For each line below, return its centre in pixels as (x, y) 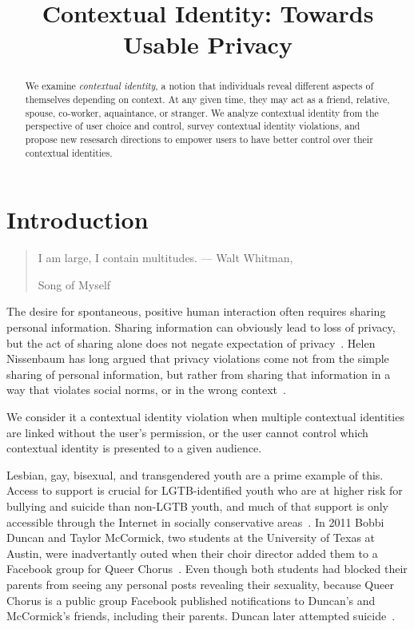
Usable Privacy (208, 44)
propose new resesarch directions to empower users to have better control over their (199, 139)
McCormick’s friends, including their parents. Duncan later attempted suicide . (201, 616)
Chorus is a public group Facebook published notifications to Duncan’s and (191, 600)
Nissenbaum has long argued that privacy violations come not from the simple (198, 358)
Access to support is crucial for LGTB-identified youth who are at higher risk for (205, 490)
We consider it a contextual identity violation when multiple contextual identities (205, 416)
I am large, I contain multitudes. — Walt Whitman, (165, 258)
